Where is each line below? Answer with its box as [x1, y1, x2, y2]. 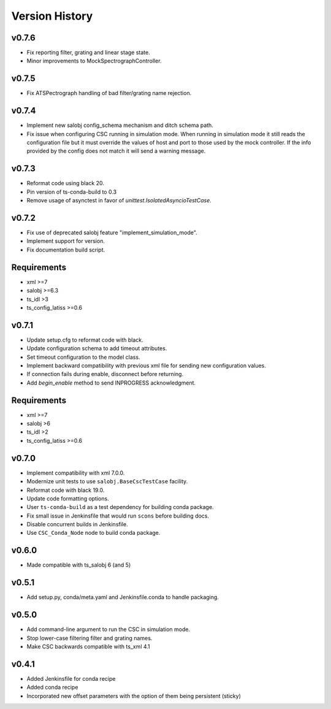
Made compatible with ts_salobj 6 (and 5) [26, 561, 131, 569]
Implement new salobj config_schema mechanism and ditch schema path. [26, 121, 214, 129]
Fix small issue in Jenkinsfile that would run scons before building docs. [26, 512, 210, 519]
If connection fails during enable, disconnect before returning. [26, 370, 184, 378]
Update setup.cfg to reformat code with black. [26, 336, 143, 343]
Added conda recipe [26, 684, 78, 691]
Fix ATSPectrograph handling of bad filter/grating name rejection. [26, 90, 192, 97]
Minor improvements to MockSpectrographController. [26, 57, 162, 64]
